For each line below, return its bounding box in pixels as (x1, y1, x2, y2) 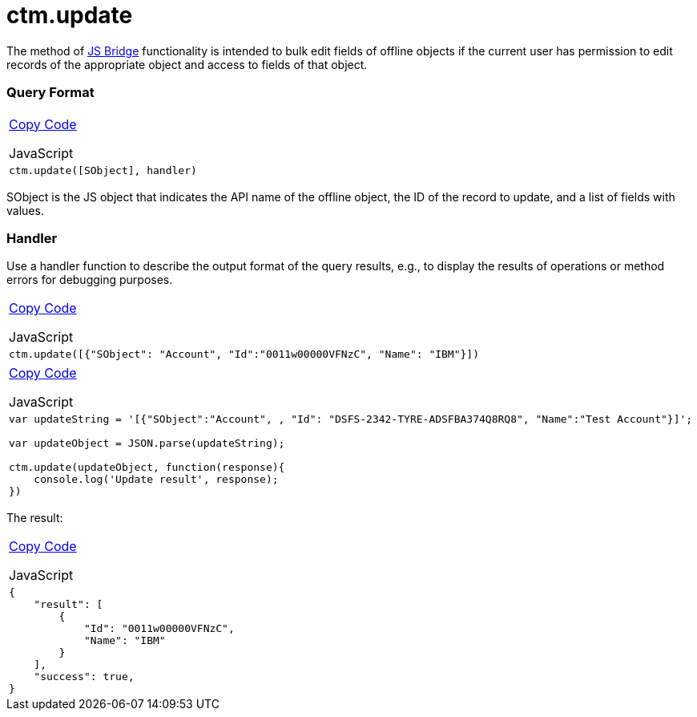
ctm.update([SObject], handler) (9, 164, 197, 176)
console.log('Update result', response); (34, 473, 279, 486)
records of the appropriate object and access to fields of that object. (6, 57, 368, 71)
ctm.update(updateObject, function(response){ (9, 461, 285, 474)
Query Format (6, 84, 95, 101)
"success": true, (34, 670, 135, 683)
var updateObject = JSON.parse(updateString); (9, 437, 285, 450)
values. (6, 203, 44, 217)
